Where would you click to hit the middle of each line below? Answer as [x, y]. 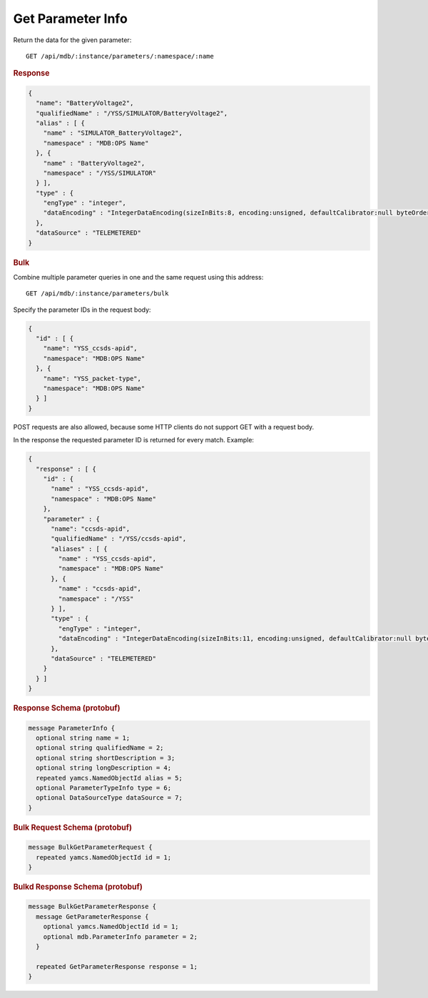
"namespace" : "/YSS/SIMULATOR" [100, 173]
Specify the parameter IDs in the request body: [82, 310]
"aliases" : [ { [79, 549]
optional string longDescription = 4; [103, 768]
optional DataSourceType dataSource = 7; [109, 798]
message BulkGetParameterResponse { [92, 907]
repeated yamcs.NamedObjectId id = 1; [103, 857]
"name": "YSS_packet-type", [92, 378]
